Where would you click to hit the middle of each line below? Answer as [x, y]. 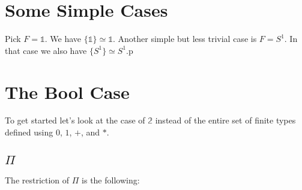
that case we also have [46, 50]
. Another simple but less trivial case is [185, 39]
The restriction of [37, 180]
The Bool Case [67, 91]
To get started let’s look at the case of [75, 120]
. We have [63, 39]
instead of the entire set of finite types [225, 120]
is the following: [111, 180]
